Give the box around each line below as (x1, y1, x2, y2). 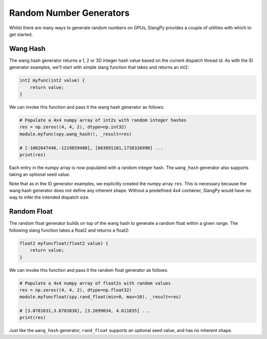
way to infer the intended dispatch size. (9, 194, 90, 200)
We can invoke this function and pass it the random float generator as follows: (9, 267, 168, 273)
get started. (9, 31, 33, 37)
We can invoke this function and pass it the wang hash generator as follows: (9, 104, 165, 110)
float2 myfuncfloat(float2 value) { (19, 240, 109, 246)
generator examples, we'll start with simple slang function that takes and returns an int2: (9, 64, 189, 70)
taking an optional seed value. (9, 171, 70, 177)
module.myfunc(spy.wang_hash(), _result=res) (19, 131, 132, 137)
